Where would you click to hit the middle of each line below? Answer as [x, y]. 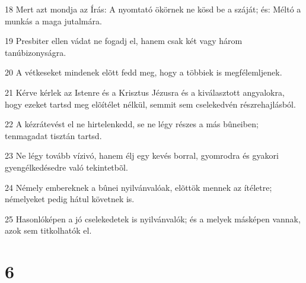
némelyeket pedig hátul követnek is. [70, 199]
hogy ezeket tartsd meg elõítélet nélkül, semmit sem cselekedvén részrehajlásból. [150, 104]
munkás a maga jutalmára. [53, 21]
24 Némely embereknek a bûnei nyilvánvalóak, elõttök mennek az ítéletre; [138, 187]
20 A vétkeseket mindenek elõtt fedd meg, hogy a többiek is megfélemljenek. [144, 72]
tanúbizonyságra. [36, 52]
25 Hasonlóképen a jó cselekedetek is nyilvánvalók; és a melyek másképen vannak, [153, 218]
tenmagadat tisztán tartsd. [53, 135]
